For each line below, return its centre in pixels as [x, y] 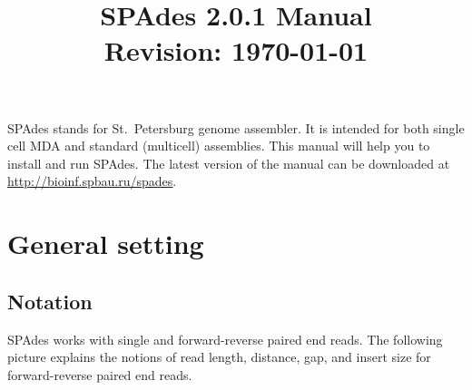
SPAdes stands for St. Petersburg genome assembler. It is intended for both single [236, 127]
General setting [106, 244]
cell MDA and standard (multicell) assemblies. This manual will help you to [219, 146]
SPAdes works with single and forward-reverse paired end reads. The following [225, 339]
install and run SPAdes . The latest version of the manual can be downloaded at [229, 163]
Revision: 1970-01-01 [236, 50]
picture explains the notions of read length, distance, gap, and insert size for [219, 357]
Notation [50, 301]
